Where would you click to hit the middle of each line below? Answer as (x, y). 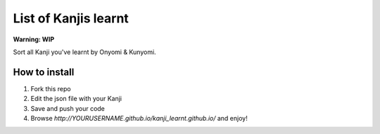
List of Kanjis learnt (71, 18)
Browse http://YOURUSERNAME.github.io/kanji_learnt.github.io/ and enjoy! (139, 119)
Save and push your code (68, 108)
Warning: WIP (34, 39)
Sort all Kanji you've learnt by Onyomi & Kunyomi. (84, 52)
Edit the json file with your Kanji (76, 99)
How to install (44, 72)
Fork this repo (51, 88)
